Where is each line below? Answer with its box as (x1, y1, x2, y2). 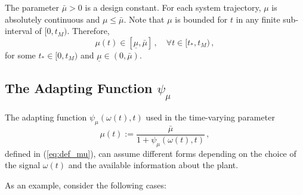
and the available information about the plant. (68, 159, 239, 171)
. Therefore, (67, 24, 110, 37)
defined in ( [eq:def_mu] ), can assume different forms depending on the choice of (5, 147, 296, 159)
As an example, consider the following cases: (5, 179, 166, 191)
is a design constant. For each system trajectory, (85, 1, 261, 13)
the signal (5, 159, 41, 171)
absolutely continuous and (5, 13, 100, 25)
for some (5, 48, 36, 61)
